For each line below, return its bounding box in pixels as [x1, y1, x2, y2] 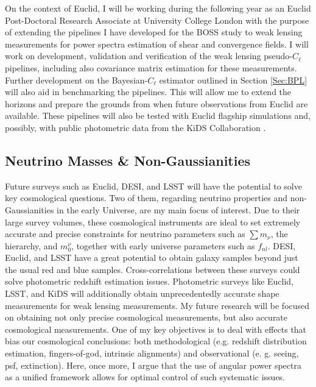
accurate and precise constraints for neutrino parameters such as [5, 227, 245, 240]
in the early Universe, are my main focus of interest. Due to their [57, 203, 300, 216]
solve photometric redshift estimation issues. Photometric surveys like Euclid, [5, 275, 294, 288]
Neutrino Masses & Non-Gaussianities [5, 151, 251, 169]
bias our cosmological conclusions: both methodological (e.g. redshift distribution [5, 335, 307, 347]
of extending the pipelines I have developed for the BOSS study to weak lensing [5, 26, 303, 38]
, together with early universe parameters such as [71, 239, 255, 252]
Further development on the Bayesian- [5, 73, 148, 86]
